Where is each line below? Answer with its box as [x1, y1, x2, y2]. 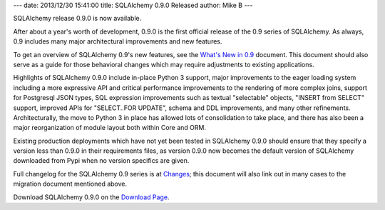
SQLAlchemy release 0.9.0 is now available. [13, 14, 142, 23]
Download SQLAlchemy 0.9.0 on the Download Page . [13, 193, 170, 201]
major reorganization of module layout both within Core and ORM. [13, 124, 207, 132]
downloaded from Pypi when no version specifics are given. [13, 156, 190, 165]
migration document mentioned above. [13, 179, 128, 189]
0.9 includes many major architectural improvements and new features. [13, 37, 222, 46]
